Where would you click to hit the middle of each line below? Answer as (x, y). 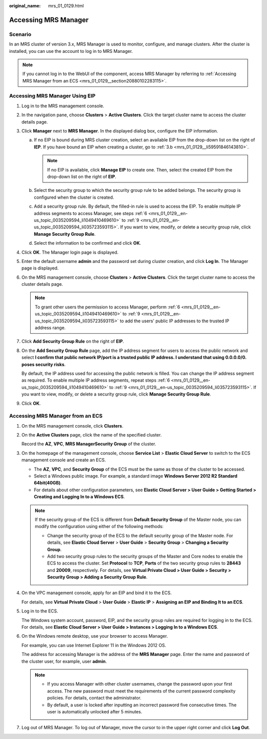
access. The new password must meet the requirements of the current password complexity (141, 691)
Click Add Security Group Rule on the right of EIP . (73, 342)
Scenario (20, 34)
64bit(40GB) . (48, 483)
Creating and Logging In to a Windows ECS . (79, 497)
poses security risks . (44, 364)
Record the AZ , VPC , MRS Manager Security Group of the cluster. (89, 444)
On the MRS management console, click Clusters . (72, 426)
